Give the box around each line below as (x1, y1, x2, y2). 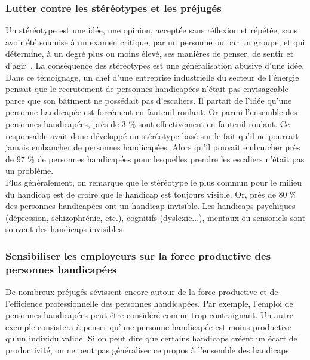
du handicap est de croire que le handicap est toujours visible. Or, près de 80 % (5, 187, 297, 200)
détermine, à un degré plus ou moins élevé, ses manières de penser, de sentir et (5, 47, 294, 60)
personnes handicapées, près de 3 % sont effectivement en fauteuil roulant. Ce (5, 117, 290, 130)
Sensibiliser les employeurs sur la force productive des (5, 248, 271, 263)
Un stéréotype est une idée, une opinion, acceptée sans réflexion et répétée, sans (5, 24, 297, 36)
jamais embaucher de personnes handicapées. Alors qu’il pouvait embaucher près (5, 141, 300, 153)
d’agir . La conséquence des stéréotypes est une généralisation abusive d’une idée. (5, 59, 305, 71)
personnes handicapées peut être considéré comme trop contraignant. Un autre (5, 309, 293, 321)
